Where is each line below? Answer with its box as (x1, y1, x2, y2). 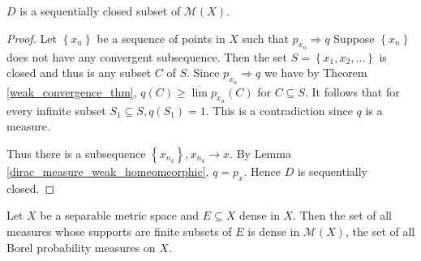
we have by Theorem (264, 64, 367, 81)
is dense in (247, 222, 300, 239)
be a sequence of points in (97, 29, 226, 46)
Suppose (333, 29, 375, 46)
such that (242, 29, 289, 46)
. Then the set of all (293, 207, 392, 224)
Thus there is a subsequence (6, 144, 146, 161)
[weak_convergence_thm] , (6, 83, 137, 100)
